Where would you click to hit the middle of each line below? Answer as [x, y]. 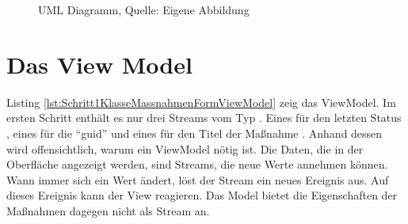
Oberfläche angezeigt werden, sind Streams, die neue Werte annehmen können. [197, 164]
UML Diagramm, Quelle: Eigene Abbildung [144, 9]
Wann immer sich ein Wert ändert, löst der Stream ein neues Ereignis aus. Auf [198, 179]
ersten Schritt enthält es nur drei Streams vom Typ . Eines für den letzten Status [204, 118]
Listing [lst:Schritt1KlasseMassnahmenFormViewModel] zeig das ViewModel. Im [201, 102]
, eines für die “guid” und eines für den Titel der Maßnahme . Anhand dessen [194, 133]
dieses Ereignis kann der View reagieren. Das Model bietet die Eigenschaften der [202, 195]
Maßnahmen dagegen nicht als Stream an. [108, 210]
